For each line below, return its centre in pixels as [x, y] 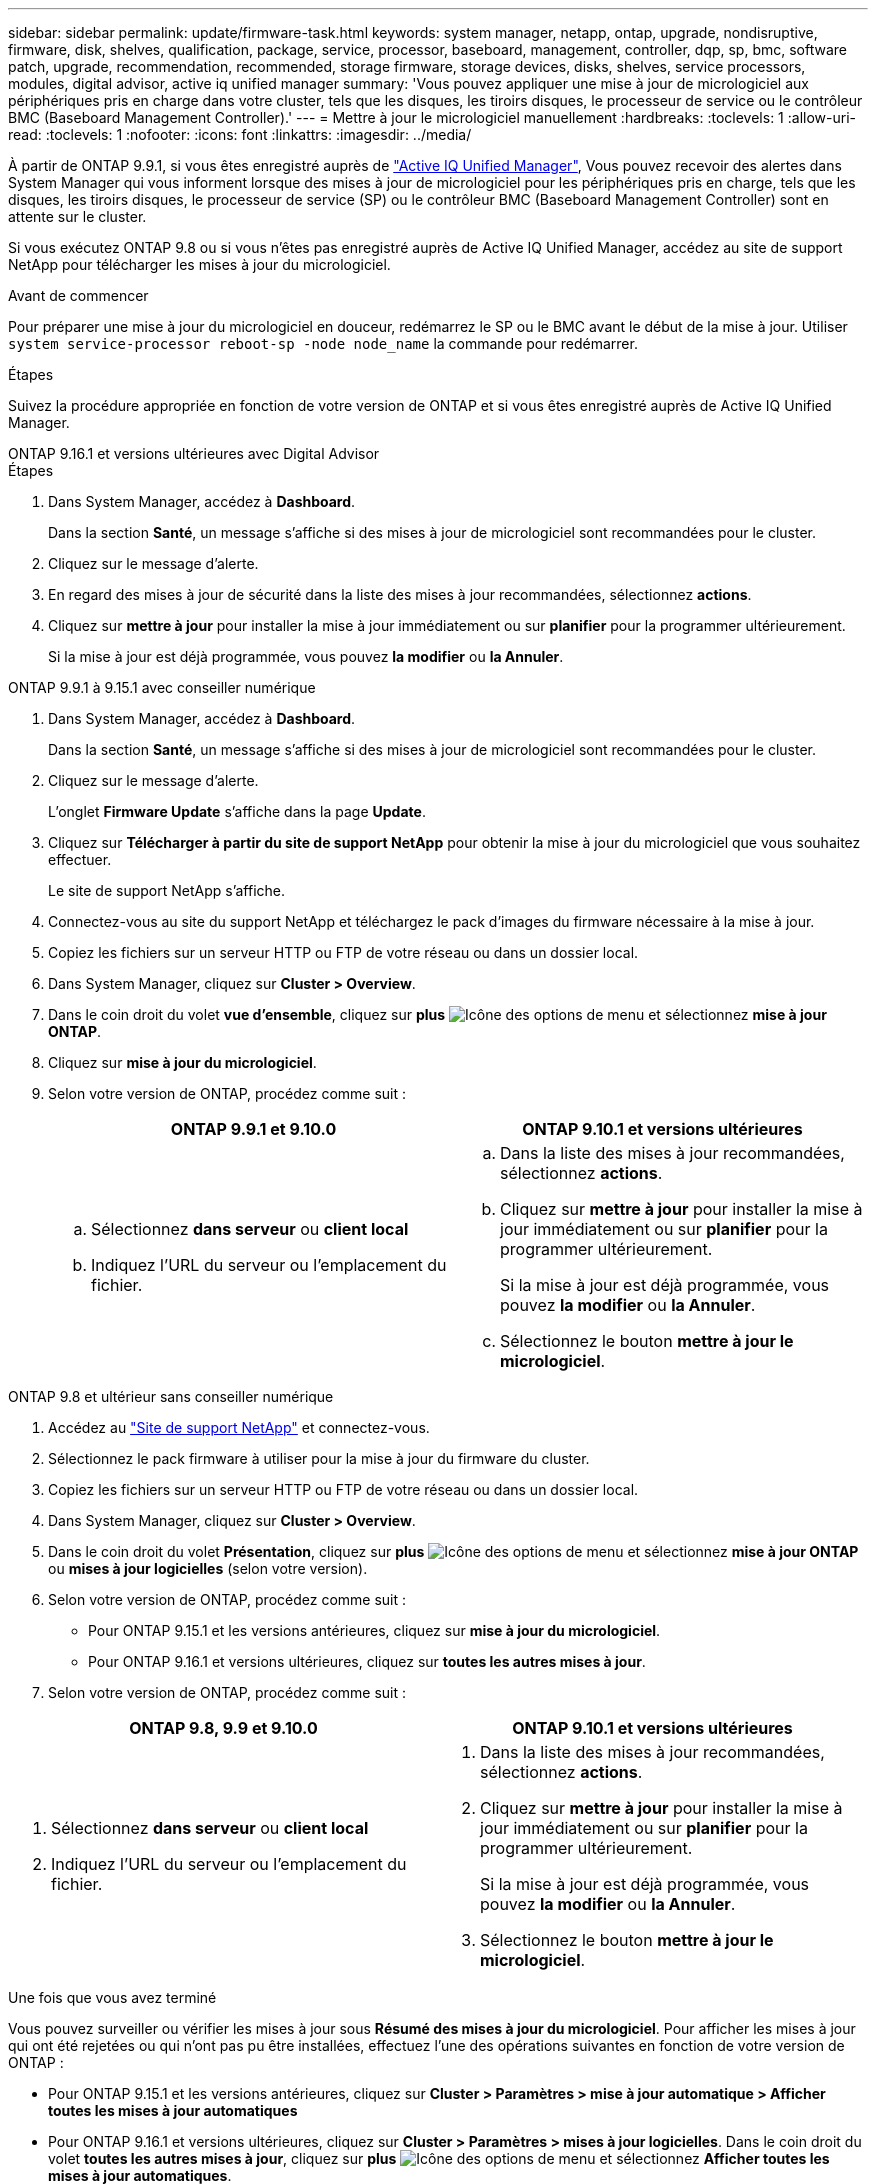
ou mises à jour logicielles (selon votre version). [208, 1568]
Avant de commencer [78, 295]
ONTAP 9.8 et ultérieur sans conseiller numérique [171, 1396]
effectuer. [80, 859]
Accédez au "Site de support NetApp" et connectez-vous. [239, 1427]
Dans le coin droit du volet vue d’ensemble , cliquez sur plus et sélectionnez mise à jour [437, 1014]
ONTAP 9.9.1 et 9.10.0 [253, 1129]
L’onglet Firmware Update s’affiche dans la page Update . [237, 811]
